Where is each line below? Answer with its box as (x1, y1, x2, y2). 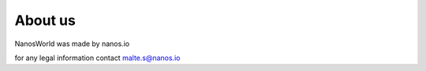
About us (14, 12, 77, 29)
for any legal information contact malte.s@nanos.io (14, 53, 181, 62)
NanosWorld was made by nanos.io (14, 39, 130, 48)
